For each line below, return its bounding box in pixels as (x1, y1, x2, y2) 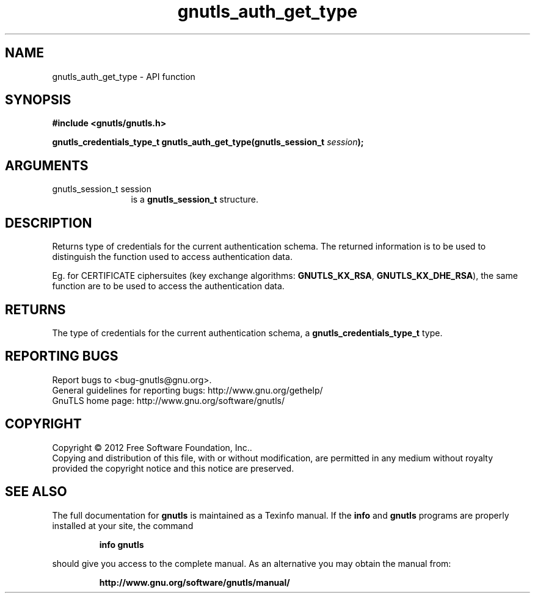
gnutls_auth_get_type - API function (52, 71, 195, 82)
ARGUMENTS (5, 157, 89, 173)
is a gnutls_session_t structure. (131, 194, 258, 205)
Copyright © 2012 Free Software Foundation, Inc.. (52, 442, 252, 453)
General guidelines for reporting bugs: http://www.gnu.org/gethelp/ (52, 384, 323, 395)
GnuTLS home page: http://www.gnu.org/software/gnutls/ (52, 395, 285, 406)
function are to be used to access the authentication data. (52, 281, 285, 292)
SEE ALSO (5, 484, 67, 500)
